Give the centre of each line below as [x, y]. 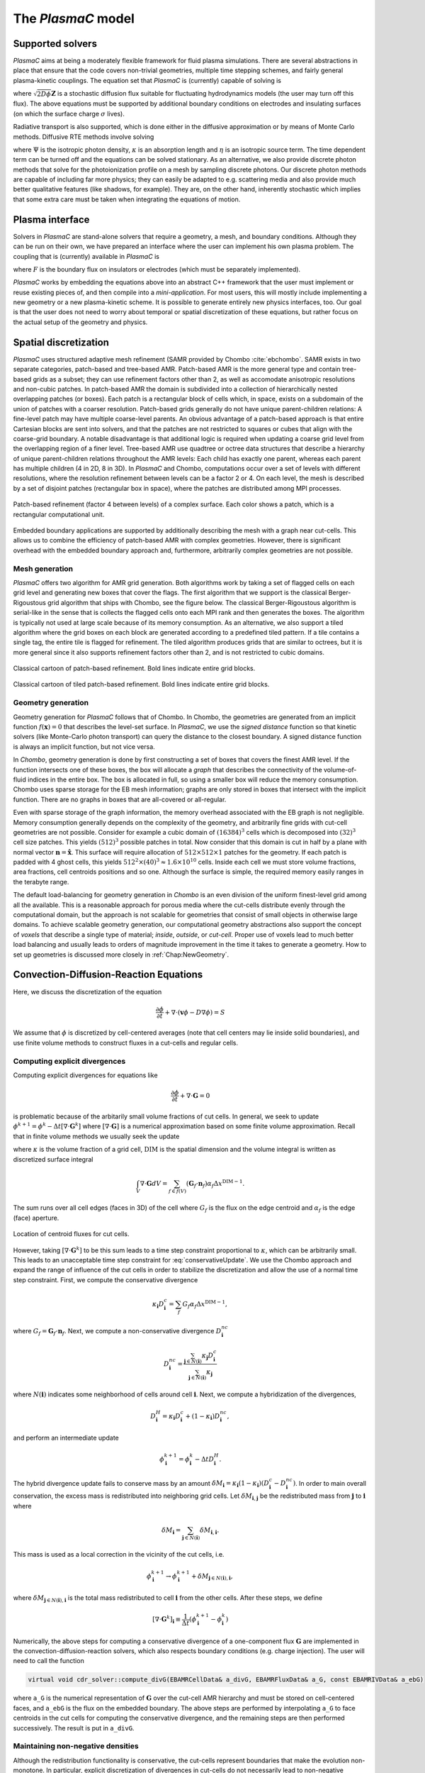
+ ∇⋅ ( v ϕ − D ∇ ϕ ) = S [195, 1012]
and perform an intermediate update [66, 1438]
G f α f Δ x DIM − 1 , [205, 1304]
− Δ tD [205, 1459]
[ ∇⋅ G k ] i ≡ [167, 1619]
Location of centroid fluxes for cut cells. [71, 1234]
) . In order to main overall [329, 1483]
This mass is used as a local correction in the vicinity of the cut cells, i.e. [119, 1555]
